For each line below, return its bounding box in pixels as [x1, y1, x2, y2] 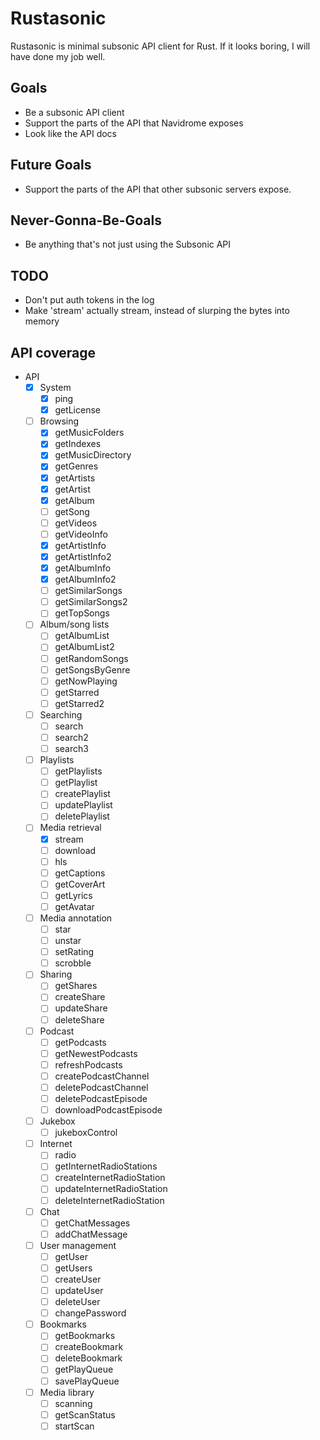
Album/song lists [39, 618, 110, 631]
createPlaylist [54, 788, 111, 800]
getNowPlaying [54, 675, 118, 687]
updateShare [54, 1002, 108, 1014]
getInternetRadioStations [54, 1160, 158, 1172]
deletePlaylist [54, 810, 110, 822]
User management [39, 1239, 117, 1251]
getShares [54, 980, 98, 992]
